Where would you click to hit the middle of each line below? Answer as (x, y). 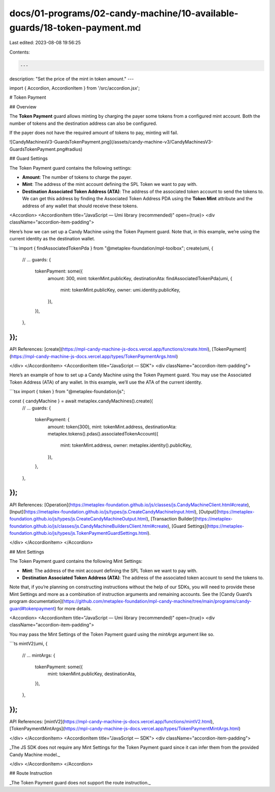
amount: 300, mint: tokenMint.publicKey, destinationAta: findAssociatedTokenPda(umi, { (140, 278)
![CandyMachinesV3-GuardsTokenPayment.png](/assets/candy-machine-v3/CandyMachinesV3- (111, 142)
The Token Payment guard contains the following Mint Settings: (76, 561)
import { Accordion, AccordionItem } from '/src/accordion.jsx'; (75, 88)
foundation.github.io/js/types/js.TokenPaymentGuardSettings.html (78, 533)
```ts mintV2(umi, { (29, 644)
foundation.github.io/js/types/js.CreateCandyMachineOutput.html (78, 519)
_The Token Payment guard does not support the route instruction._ (80, 782)
